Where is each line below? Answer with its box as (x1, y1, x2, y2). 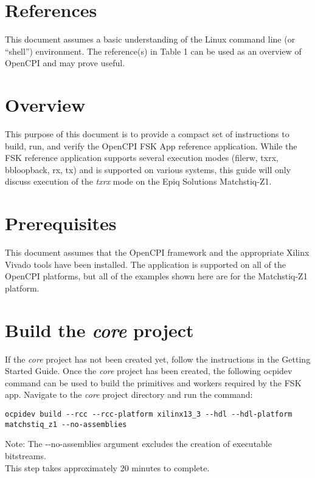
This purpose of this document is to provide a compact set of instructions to (5, 128, 289, 140)
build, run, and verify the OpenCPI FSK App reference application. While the (5, 139, 297, 152)
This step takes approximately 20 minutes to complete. (5, 461, 210, 474)
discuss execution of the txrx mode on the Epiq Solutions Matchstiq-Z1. (5, 175, 272, 188)
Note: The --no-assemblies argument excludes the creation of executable (5, 437, 272, 450)
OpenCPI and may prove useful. (5, 56, 125, 69)
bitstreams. (5, 449, 46, 462)
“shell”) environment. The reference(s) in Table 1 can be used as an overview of (5, 44, 302, 57)
